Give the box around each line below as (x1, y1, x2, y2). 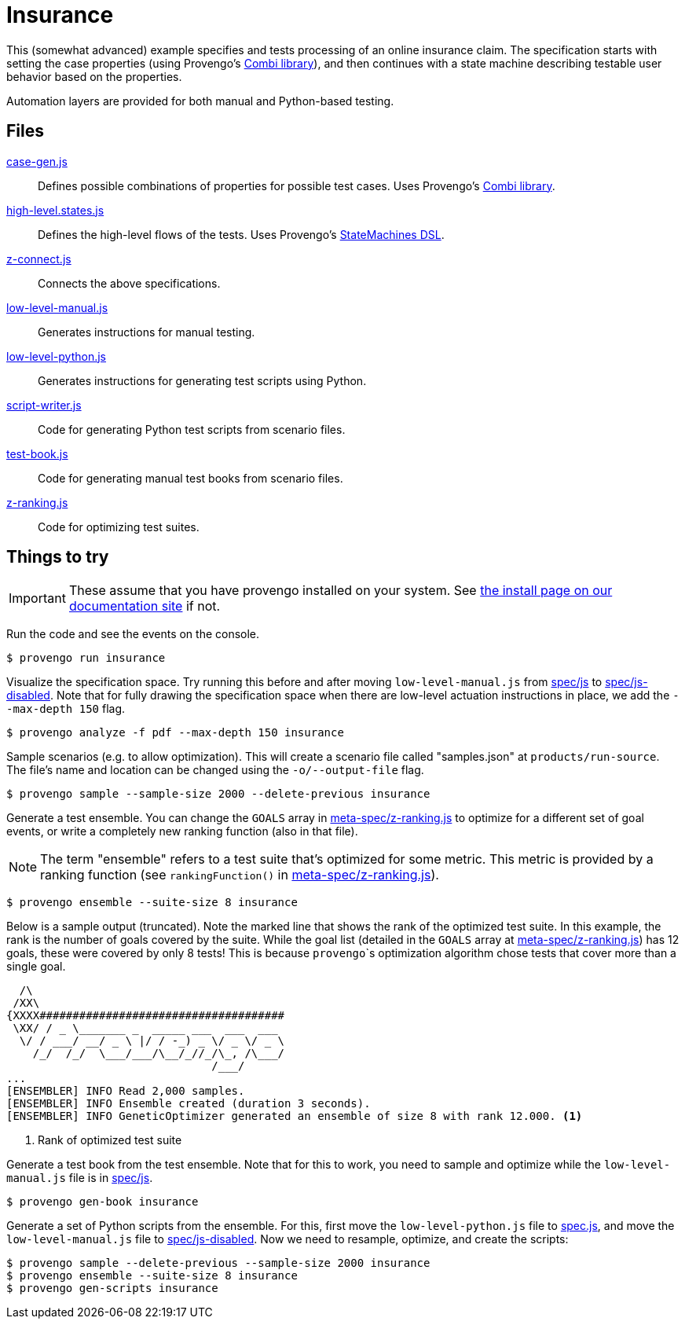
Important (9, 590, 66, 607)
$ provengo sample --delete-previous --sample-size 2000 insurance (6, 1257, 430, 1270)
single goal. (6, 960, 66, 974)
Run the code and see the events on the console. (6, 627, 260, 641)
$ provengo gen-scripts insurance (6, 1282, 218, 1295)
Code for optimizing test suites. (38, 519, 200, 534)
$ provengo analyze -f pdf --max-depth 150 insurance (6, 726, 344, 740)
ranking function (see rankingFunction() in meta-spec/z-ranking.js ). (40, 867, 439, 883)
